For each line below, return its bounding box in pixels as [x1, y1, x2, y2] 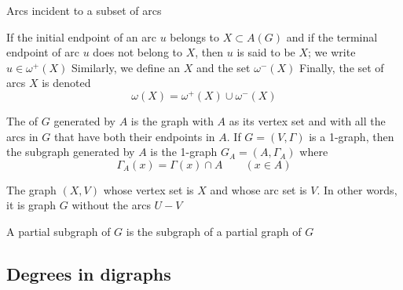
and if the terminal [286, 28, 378, 45]
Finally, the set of [299, 59, 384, 75]
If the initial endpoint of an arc [6, 28, 157, 45]
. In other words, [317, 181, 398, 198]
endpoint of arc [6, 44, 80, 60]
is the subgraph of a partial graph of [126, 223, 302, 240]
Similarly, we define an [71, 59, 181, 75]
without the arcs [71, 197, 151, 213]
